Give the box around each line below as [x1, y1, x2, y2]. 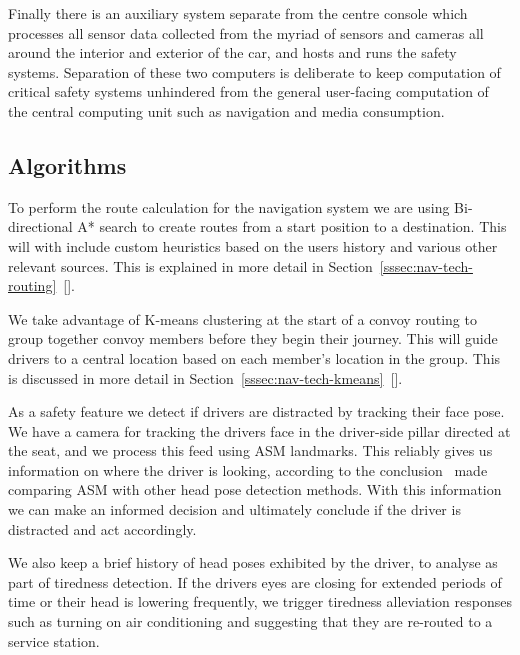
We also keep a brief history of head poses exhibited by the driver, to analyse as [8, 552, 498, 573]
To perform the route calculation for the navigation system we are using [8, 196, 450, 217]
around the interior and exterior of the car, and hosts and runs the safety [8, 42, 457, 63]
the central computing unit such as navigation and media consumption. [8, 100, 445, 121]
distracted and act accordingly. [8, 518, 197, 539]
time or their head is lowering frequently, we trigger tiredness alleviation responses [8, 591, 512, 612]
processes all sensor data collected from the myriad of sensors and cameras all [8, 22, 484, 43]
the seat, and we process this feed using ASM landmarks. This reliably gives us [8, 440, 493, 461]
